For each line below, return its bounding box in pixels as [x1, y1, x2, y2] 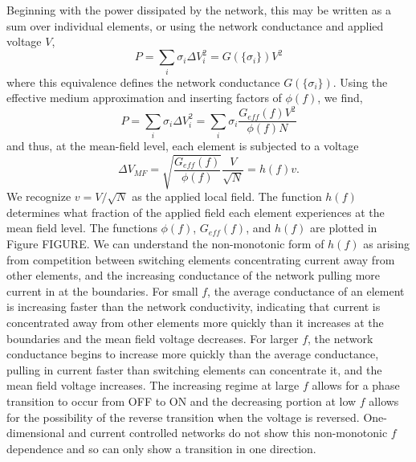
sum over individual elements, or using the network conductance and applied [6, 17, 384, 34]
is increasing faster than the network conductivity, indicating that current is [6, 298, 381, 315]
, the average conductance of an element [207, 282, 405, 299]
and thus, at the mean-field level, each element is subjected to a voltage [6, 137, 359, 154]
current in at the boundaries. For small [6, 282, 198, 299]
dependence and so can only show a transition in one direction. [6, 440, 316, 456]
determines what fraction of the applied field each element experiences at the [6, 203, 385, 220]
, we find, [317, 89, 363, 106]
